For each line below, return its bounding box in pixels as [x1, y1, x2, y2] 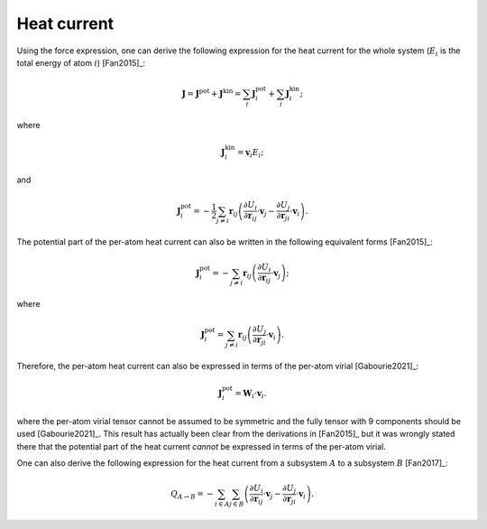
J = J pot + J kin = [181, 87, 242, 99]
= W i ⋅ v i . [234, 388, 267, 401]
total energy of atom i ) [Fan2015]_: [16, 57, 146, 68]
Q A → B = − [170, 488, 214, 501]
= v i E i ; [236, 147, 264, 160]
